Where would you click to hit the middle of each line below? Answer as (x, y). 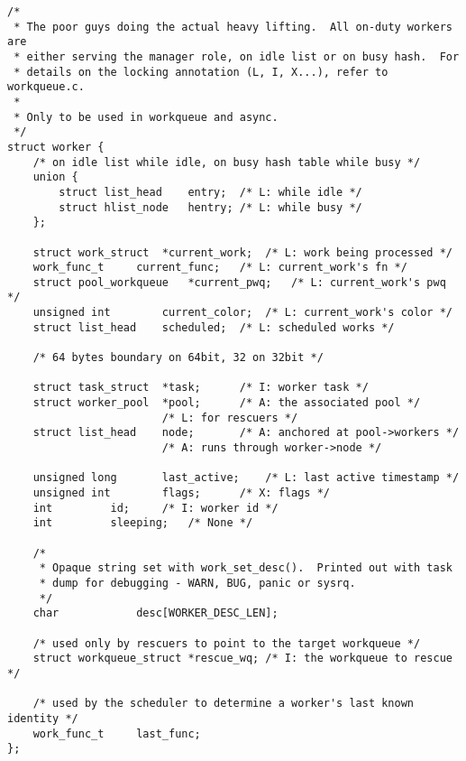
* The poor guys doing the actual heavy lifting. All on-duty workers (233, 27)
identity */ (43, 718)
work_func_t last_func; (117, 733)
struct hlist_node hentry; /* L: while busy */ (210, 207)
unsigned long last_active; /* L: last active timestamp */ (246, 478)
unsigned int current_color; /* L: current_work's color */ (242, 313)
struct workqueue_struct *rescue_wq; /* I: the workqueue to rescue (242, 659)
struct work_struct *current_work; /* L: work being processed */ (242, 252)
